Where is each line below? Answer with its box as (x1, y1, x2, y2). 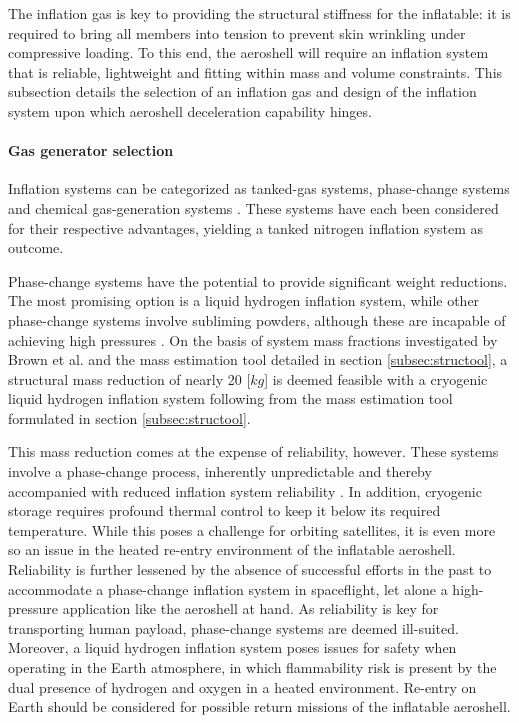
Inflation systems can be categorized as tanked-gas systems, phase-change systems (8, 178, 510, 199)
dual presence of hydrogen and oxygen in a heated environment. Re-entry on (8, 676, 477, 697)
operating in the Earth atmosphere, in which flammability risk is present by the (8, 657, 497, 678)
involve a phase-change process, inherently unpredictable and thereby (8, 461, 432, 482)
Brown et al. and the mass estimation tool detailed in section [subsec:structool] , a (8, 349, 508, 370)
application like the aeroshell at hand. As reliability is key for (62, 598, 439, 619)
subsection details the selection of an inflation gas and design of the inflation (8, 81, 477, 102)
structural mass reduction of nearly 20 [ (8, 368, 251, 389)
